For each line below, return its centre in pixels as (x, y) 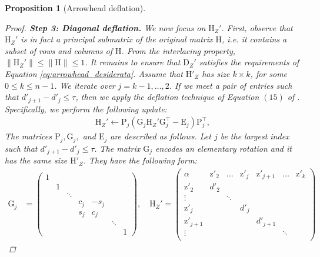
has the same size (36, 160)
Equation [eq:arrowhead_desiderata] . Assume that (94, 73)
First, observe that (260, 27)
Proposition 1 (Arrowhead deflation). (75, 8)
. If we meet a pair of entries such (231, 85)
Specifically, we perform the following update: (86, 109)
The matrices (28, 136)
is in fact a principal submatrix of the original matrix (117, 39)
